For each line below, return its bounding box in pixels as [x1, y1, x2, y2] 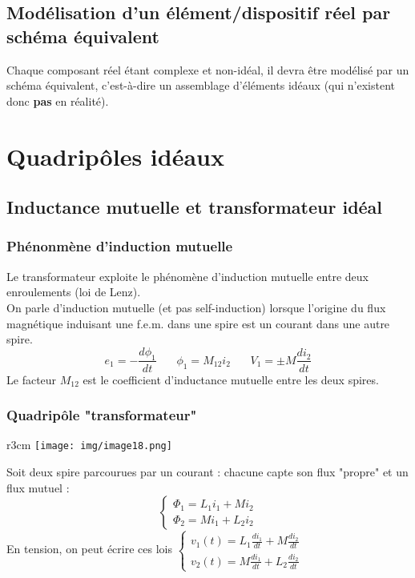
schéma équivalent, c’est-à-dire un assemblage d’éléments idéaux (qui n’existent [6, 77, 396, 94]
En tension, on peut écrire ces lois [6, 540, 172, 557]
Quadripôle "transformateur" [6, 405, 197, 425]
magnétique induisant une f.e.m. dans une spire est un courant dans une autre [6, 315, 390, 331]
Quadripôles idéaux [6, 139, 224, 172]
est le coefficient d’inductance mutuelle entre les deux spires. [83, 371, 379, 387]
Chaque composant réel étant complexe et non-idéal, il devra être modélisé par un [6, 61, 409, 78]
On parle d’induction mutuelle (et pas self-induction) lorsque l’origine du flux [6, 299, 386, 315]
